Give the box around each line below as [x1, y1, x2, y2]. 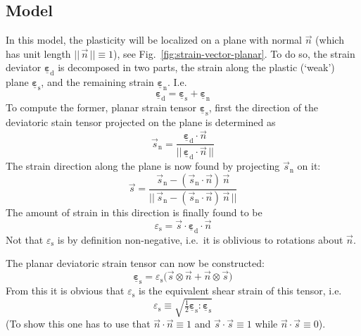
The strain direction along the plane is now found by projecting [6, 158, 280, 173]
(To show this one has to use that [6, 316, 151, 331]
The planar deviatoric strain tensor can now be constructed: [6, 256, 265, 270]
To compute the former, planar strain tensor [6, 100, 197, 115]
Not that [6, 232, 44, 247]
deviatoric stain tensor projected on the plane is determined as [6, 115, 276, 130]
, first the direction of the [208, 100, 319, 115]
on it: [297, 158, 321, 173]
